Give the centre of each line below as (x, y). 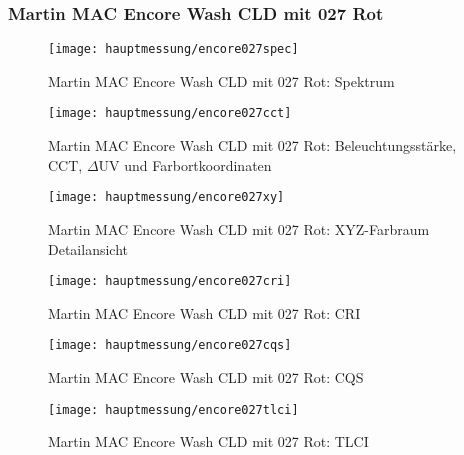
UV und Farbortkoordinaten (185, 164)
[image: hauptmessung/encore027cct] (170, 113)
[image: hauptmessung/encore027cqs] (170, 345)
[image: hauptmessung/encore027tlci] (173, 409)
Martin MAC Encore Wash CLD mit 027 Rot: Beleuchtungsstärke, (252, 145)
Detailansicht (88, 248)
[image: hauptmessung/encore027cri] (170, 281)
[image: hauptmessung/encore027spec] (173, 49)
